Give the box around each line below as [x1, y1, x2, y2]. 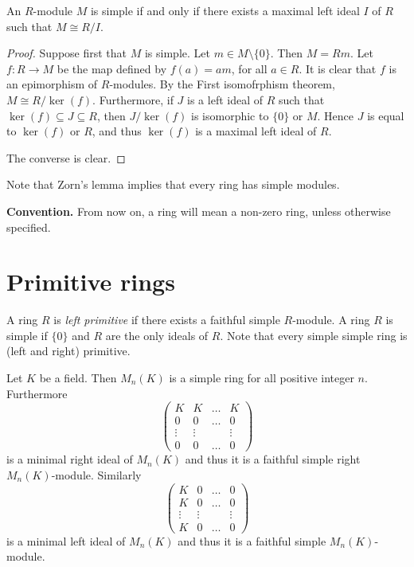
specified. [6, 218, 51, 235]
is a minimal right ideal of [6, 451, 133, 467]
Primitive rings [6, 265, 175, 298]
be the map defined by [57, 60, 167, 76]
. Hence [317, 107, 354, 123]
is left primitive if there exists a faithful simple [53, 311, 280, 328]
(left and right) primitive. [6, 342, 131, 359]
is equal [367, 107, 404, 123]
